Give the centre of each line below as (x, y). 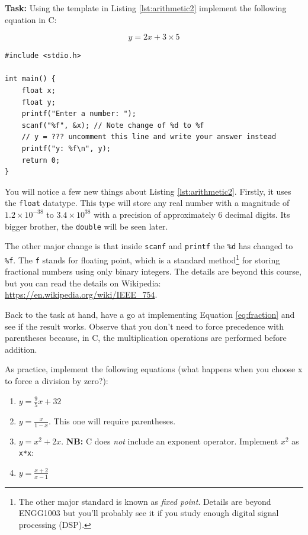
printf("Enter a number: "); (79, 114)
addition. (21, 349)
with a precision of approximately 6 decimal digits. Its (192, 214)
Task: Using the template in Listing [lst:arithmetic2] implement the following (146, 8)
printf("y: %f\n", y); (66, 148)
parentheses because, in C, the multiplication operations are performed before (146, 338)
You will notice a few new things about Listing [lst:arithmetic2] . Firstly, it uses (148, 191)
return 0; (41, 160)
